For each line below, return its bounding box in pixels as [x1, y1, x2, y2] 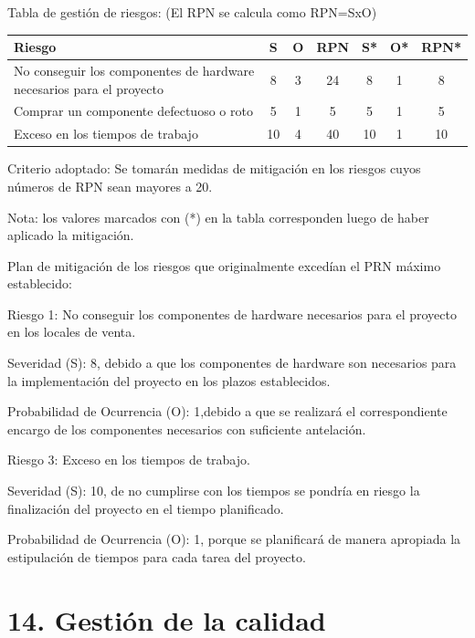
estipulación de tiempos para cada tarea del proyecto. [7, 547, 306, 566]
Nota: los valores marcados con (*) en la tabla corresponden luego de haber [7, 207, 429, 226]
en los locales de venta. [7, 322, 136, 341]
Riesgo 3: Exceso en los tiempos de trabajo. [7, 450, 250, 469]
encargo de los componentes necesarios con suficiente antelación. [7, 419, 366, 438]
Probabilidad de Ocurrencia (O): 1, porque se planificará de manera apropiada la [7, 529, 461, 549]
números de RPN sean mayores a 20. [7, 176, 213, 195]
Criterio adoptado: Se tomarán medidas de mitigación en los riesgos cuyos [7, 159, 421, 178]
